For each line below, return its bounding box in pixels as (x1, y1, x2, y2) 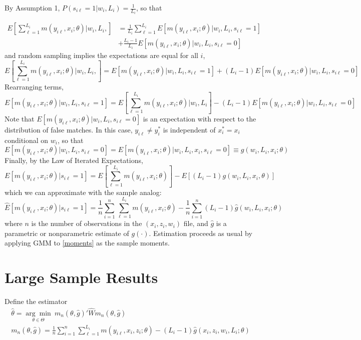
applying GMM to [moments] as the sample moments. (5, 237, 170, 248)
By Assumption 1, (5, 2, 60, 12)
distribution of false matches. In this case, (5, 124, 133, 134)
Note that (5, 113, 35, 123)
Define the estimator (5, 296, 68, 306)
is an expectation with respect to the (143, 113, 256, 123)
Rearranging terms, (5, 81, 64, 92)
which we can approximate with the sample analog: (5, 186, 162, 197)
